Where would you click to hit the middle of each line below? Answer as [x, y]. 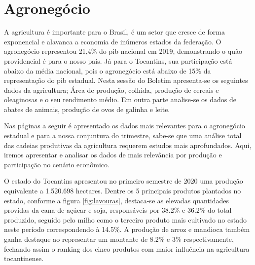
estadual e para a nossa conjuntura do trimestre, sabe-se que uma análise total [123, 135]
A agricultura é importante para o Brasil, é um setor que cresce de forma [114, 32]
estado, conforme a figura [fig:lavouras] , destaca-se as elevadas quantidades [117, 200]
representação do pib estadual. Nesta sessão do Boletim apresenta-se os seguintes [126, 80]
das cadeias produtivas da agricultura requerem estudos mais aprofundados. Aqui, [128, 145]
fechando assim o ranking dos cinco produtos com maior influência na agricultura [127, 248]
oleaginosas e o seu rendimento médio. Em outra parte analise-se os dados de [120, 99]
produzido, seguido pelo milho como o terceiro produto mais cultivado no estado [125, 219]
